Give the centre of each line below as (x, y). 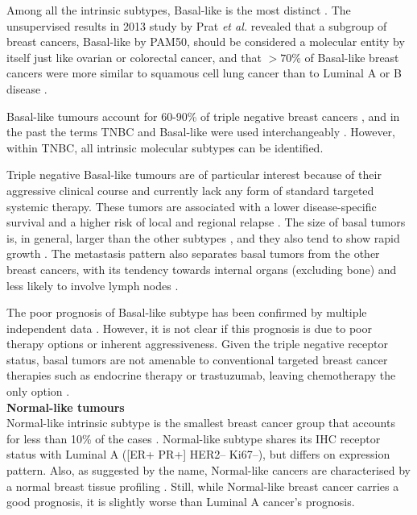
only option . (38, 391)
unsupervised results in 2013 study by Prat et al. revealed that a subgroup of (197, 25)
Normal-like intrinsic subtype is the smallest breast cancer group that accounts (201, 423)
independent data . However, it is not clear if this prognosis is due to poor (189, 328)
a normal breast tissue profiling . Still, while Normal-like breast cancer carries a (203, 486)
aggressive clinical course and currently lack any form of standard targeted (190, 190)
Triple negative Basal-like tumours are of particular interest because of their (194, 174)
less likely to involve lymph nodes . (93, 285)
